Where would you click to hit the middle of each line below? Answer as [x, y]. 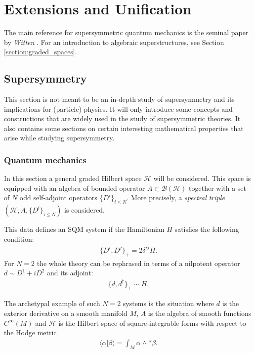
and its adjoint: [70, 273]
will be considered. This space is [202, 178]
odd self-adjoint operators [58, 198]
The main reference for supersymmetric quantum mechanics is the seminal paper [126, 32]
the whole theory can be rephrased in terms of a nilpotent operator [138, 263]
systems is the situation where [169, 303]
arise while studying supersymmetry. [59, 138]
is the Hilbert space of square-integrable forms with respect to [152, 323]
